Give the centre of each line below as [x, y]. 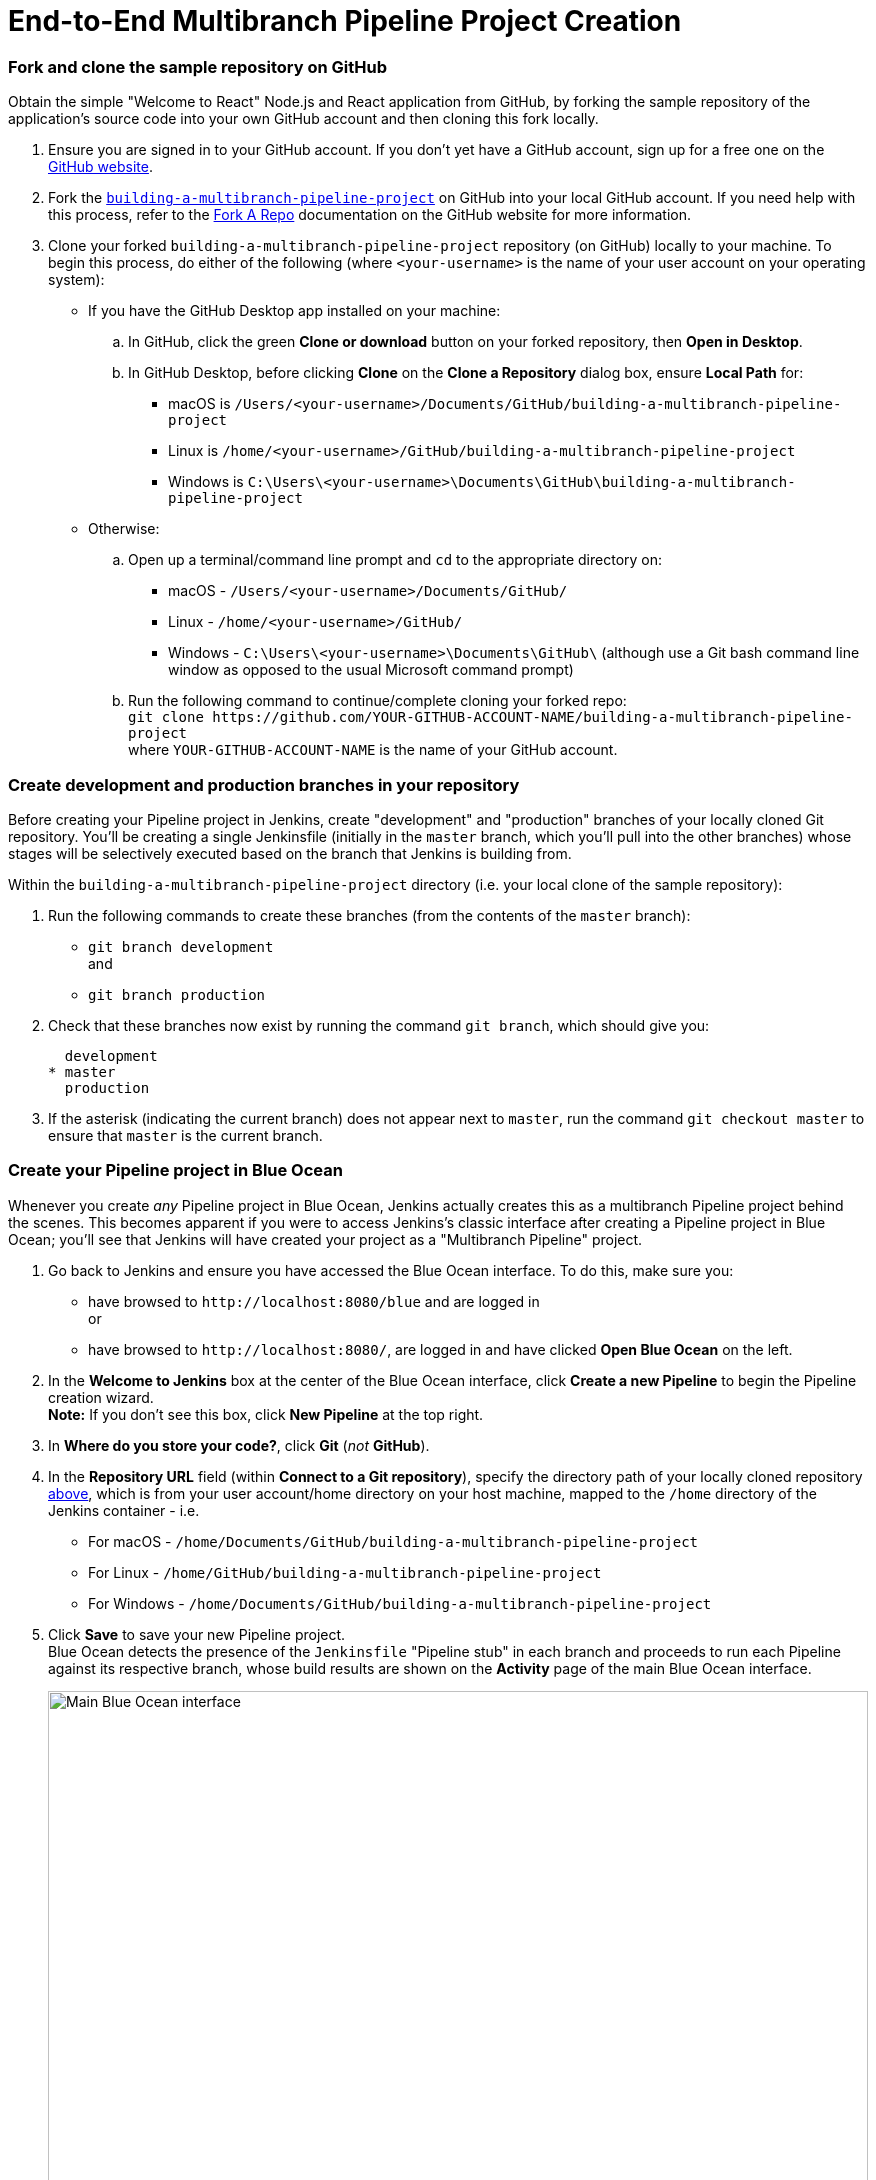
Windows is [206, 482]
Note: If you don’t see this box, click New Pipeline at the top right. [266, 1414]
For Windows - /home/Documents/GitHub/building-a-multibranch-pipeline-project [400, 1603]
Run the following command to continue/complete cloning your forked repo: [377, 701]
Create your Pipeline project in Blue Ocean [175, 1170]
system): [76, 280]
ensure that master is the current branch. [185, 1135]
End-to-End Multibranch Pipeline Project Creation [345, 21]
